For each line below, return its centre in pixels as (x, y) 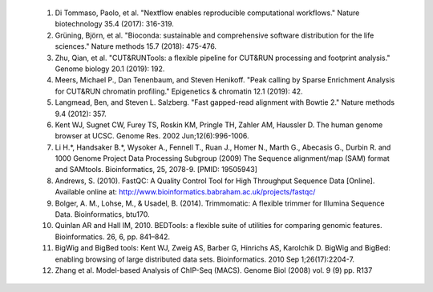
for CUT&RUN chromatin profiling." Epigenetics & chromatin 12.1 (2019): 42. (179, 91)
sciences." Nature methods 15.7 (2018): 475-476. (136, 46)
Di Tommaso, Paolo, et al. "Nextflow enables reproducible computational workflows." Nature (207, 13)
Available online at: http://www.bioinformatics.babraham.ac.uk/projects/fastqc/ (185, 192)
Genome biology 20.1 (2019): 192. (110, 69)
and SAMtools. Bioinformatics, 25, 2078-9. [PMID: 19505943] (156, 170)
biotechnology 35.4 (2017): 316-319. (114, 24)
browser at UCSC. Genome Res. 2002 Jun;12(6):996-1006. (152, 136)
